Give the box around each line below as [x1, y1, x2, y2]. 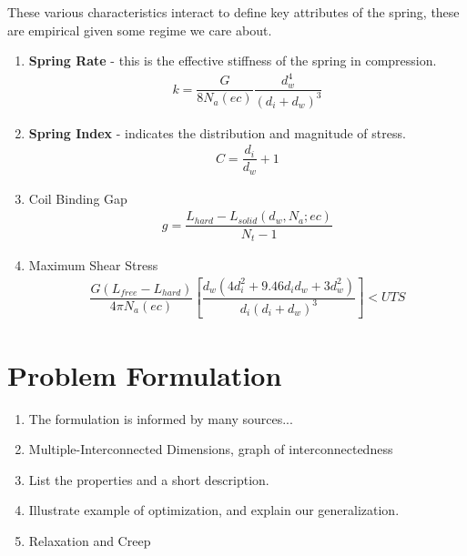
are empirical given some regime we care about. [7, 20, 272, 39]
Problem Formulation [7, 356, 282, 393]
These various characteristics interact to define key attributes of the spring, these [7, 3, 460, 21]
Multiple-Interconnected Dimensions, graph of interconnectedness [28, 440, 393, 459]
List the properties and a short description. [28, 470, 269, 489]
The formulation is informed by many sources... [28, 409, 293, 428]
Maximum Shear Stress [28, 256, 158, 274]
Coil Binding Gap [28, 188, 127, 207]
